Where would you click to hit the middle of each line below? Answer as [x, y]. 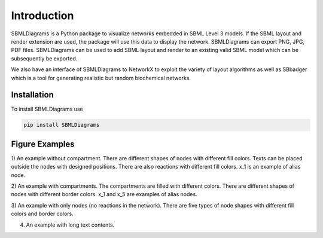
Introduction [42, 16]
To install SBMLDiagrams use [47, 109]
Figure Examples [43, 144]
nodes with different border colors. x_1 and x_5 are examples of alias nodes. [104, 194]
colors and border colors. [42, 214]
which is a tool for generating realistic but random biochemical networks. [101, 78]
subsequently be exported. [44, 58]
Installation [32, 95]
